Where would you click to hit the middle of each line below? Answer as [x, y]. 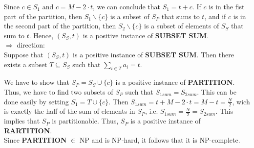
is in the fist [227, 6]
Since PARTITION [35, 140]
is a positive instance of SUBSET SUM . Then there [153, 54]
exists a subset [26, 64]
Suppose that [24, 54]
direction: [31, 45]
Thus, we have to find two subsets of [59, 91]
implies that [22, 121]
